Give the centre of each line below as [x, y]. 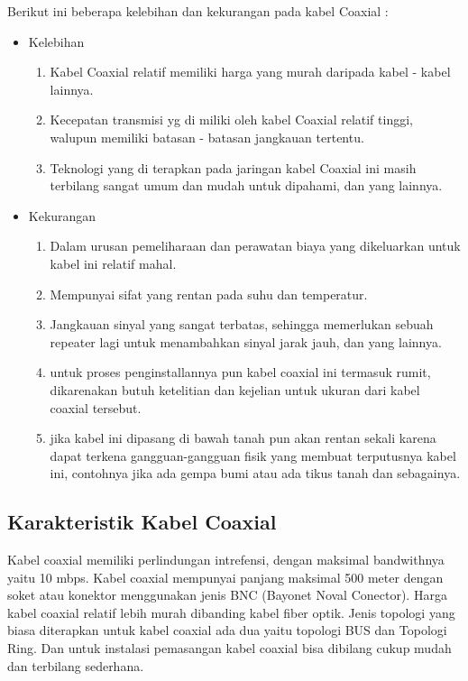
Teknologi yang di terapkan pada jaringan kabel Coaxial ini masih [233, 167]
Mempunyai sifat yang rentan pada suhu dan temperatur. [209, 294]
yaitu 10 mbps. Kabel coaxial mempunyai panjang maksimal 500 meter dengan [225, 577]
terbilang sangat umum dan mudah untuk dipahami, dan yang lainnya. [246, 185]
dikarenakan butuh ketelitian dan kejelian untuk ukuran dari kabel [235, 389]
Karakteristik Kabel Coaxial [142, 522]
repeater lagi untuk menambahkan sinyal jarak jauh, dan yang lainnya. [246, 341]
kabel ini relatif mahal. [113, 263]
